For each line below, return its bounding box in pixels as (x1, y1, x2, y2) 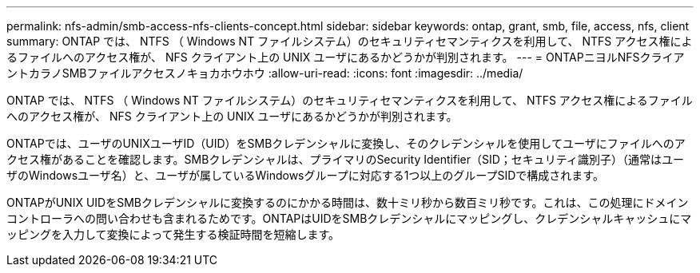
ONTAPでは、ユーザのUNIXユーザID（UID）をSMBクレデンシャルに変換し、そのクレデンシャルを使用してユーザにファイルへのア (6, 136, 686, 150)
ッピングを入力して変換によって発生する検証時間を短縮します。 (6, 227, 340, 241)
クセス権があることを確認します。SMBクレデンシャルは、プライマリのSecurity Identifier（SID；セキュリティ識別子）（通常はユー (6, 152, 685, 166)
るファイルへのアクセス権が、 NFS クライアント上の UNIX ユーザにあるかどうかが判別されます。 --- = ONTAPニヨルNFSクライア (6, 50, 685, 64)
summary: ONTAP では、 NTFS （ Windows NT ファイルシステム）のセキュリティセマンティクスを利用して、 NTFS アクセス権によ (6, 34, 693, 48)
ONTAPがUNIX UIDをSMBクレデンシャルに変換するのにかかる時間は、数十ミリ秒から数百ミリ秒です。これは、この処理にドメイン (6, 196, 689, 209)
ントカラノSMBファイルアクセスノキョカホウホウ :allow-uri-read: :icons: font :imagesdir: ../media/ (6, 66, 523, 80)
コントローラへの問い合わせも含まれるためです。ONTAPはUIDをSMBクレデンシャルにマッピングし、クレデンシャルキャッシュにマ (6, 212, 692, 225)
